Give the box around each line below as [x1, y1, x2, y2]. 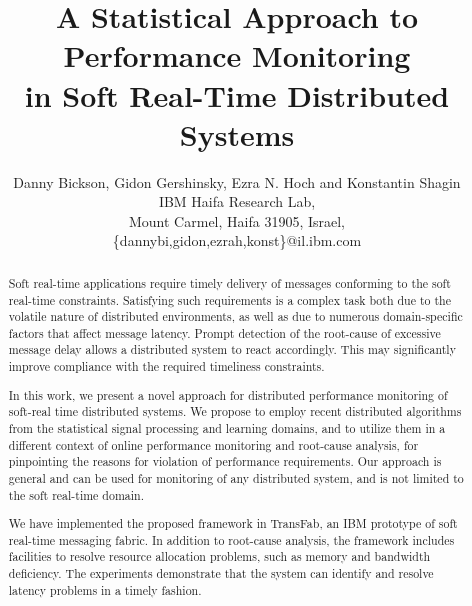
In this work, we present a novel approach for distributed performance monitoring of [8, 386, 448, 403]
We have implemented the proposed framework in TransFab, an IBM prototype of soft [8, 515, 458, 532]
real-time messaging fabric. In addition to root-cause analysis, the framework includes [8, 531, 455, 548]
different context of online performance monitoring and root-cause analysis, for [8, 436, 419, 453]
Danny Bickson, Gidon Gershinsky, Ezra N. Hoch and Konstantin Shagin [13, 171, 461, 192]
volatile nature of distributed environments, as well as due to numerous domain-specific [8, 308, 463, 325]
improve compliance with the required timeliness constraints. [8, 358, 325, 375]
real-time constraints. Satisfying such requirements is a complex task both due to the [8, 291, 451, 308]
